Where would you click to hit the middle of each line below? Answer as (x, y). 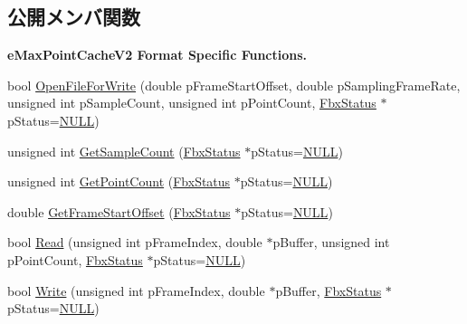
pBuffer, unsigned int (331, 242)
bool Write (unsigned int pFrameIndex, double (136, 290)
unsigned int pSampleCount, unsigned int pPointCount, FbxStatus (192, 103)
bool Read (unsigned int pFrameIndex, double (135, 242)
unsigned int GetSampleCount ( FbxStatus (124, 151)
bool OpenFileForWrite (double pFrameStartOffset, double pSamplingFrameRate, (234, 85)
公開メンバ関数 (74, 17)
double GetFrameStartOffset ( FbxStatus (119, 211)
